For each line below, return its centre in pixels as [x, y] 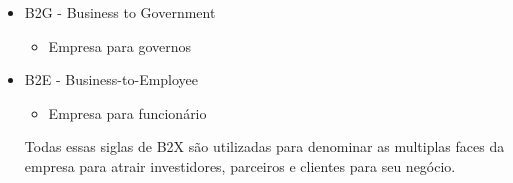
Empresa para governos [120, 45]
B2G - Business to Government [120, 12]
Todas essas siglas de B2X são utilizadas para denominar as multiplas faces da [264, 146]
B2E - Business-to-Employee [111, 79]
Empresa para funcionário [127, 112]
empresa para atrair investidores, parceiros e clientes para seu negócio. [240, 165]
